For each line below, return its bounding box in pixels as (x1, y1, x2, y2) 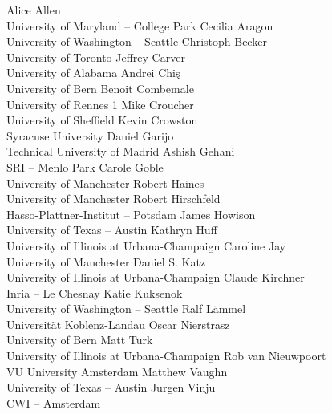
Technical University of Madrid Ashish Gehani (6, 143, 235, 160)
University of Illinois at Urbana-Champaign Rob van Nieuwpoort (6, 347, 326, 364)
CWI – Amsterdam (6, 394, 101, 411)
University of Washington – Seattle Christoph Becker (6, 33, 267, 50)
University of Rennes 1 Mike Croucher (6, 95, 194, 112)
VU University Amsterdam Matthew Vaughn (6, 363, 228, 379)
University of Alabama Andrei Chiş (6, 64, 180, 81)
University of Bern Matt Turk (6, 331, 153, 348)
